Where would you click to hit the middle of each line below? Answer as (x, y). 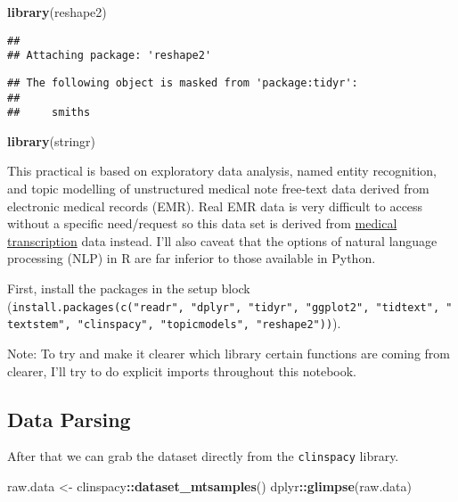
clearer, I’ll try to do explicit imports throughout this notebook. (182, 370)
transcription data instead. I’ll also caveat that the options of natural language (222, 240)
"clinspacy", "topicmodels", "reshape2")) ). (209, 323)
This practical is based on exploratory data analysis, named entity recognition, (222, 171)
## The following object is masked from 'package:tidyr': (183, 82)
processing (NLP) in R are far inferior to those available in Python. (192, 258)
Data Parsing (69, 419)
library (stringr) (51, 140)
